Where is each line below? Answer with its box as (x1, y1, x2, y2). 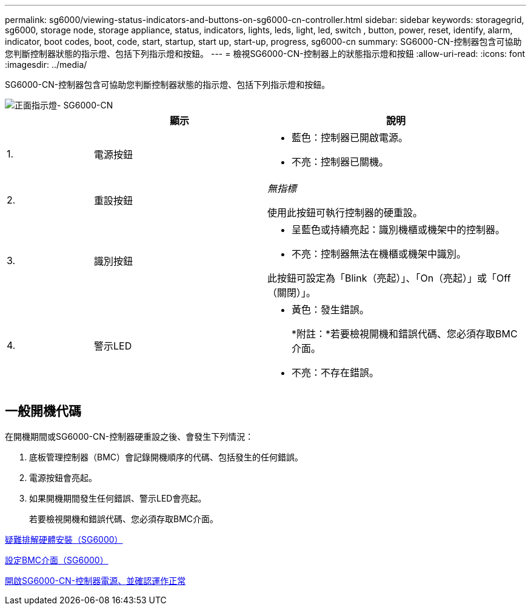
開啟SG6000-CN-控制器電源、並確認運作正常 (5, 575, 186, 586)
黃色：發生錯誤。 (291, 303, 369, 316)
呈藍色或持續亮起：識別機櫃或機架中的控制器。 (291, 224, 505, 236)
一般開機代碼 (5, 403, 81, 419)
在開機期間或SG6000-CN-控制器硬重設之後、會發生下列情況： (5, 431, 254, 442)
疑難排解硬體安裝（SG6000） (5, 534, 123, 545)
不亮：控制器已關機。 (291, 156, 389, 168)
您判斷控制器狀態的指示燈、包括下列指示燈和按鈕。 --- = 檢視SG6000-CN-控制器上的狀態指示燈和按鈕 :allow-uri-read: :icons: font (5, 48, 526, 59)
